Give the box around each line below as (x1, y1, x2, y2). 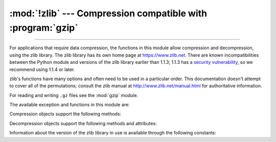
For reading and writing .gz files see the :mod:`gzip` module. (9, 92, 138, 98)
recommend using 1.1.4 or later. (9, 66, 75, 73)
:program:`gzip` (9, 22, 79, 33)
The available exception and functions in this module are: (9, 102, 130, 108)
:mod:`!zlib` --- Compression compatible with (9, 8, 207, 19)
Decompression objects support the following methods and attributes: (9, 120, 157, 126)
